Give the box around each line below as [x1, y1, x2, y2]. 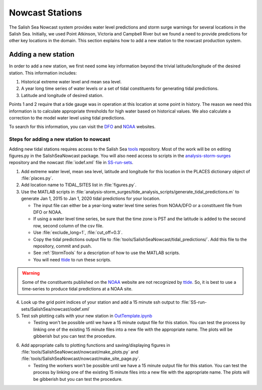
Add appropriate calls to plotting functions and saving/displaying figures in [21, 342, 170, 348]
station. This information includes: [9, 70, 77, 76]
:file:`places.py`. [21, 175, 53, 181]
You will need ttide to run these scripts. [33, 257, 112, 262]
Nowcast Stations [9, 7, 82, 18]
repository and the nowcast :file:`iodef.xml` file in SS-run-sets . [9, 160, 133, 165]
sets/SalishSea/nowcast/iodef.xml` [21, 306, 91, 312]
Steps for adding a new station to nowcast [9, 136, 111, 143]
